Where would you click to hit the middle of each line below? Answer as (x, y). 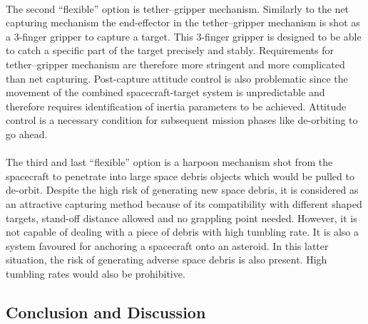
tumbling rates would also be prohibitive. (96, 273)
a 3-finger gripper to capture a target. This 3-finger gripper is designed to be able (184, 36)
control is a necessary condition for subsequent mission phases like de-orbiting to (182, 120)
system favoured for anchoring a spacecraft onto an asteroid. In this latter (167, 245)
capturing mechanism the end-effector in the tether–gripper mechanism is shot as (183, 22)
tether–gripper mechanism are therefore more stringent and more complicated (175, 64)
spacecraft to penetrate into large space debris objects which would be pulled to (180, 176)
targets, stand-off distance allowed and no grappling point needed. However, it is (182, 218)
